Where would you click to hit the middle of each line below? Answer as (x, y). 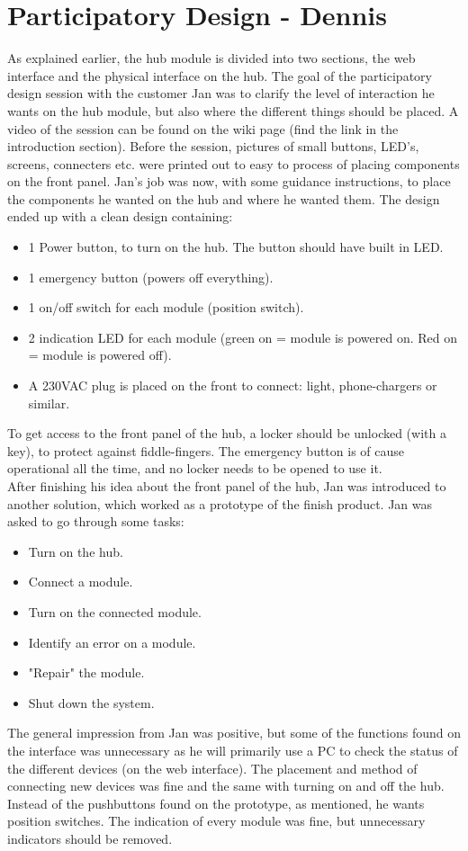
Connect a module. (81, 582)
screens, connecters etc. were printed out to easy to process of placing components (234, 163)
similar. (49, 403)
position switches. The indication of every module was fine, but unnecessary (216, 821)
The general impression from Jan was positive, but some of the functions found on (234, 733)
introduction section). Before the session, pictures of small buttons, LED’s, (213, 146)
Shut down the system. (91, 702)
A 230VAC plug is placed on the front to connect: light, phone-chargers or (233, 385)
